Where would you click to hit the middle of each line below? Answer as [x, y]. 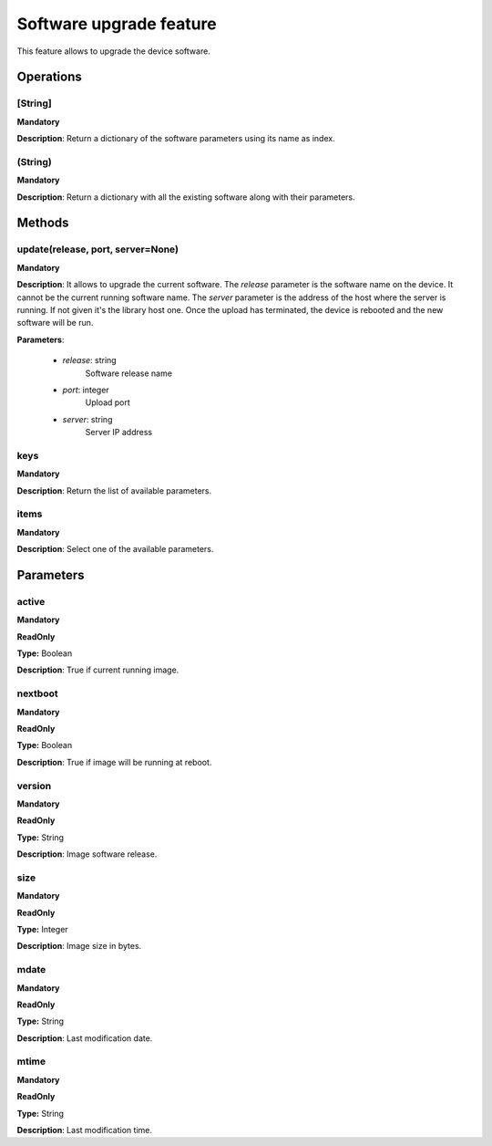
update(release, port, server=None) [98, 249]
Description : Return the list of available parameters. [114, 490]
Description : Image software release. [87, 854]
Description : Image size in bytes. [79, 946]
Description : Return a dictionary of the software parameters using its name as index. [176, 139]
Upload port [108, 402]
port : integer [86, 390]
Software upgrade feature [117, 24]
